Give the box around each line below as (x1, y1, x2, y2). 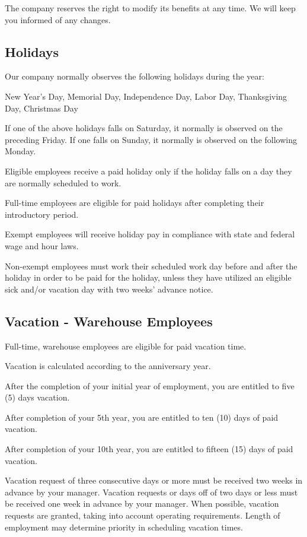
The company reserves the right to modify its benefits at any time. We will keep (5, 2, 296, 14)
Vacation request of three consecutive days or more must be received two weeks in (5, 474, 303, 487)
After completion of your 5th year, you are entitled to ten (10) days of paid (5, 411, 279, 423)
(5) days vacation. (5, 391, 70, 403)
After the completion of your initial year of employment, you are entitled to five (5, 379, 295, 392)
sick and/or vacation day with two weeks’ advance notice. (5, 282, 213, 295)
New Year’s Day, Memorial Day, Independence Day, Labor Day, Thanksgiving (5, 90, 287, 102)
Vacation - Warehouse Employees (5, 312, 213, 330)
